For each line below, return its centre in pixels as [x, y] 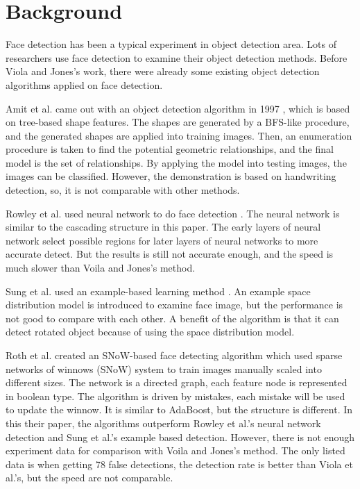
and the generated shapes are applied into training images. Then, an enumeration [179, 135]
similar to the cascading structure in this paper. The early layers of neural [163, 227]
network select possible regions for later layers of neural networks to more [162, 240]
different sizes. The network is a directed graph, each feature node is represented [177, 382]
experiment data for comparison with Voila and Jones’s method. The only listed [175, 450]
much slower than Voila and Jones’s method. [101, 268]
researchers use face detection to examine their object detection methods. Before [177, 57]
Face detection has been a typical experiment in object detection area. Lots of [171, 44]
